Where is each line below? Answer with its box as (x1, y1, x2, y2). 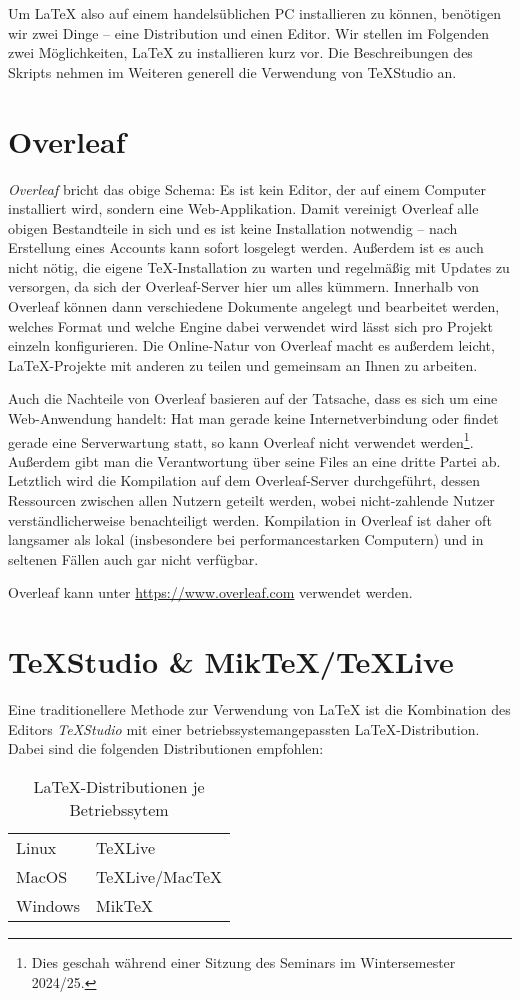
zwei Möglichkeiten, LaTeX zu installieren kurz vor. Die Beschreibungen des (8, 42, 473, 63)
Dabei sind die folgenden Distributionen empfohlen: (8, 738, 324, 759)
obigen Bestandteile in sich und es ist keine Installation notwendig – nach (8, 217, 458, 238)
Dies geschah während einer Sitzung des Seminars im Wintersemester (31, 951, 456, 972)
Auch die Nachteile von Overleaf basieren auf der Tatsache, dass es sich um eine (8, 388, 498, 409)
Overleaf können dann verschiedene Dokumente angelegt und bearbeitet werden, (8, 296, 500, 317)
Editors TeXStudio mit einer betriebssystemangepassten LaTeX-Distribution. (8, 718, 480, 739)
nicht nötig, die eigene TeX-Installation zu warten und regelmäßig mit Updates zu (8, 256, 510, 277)
